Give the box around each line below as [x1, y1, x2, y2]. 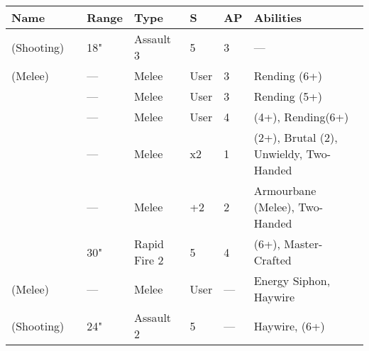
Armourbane [253, 182, 316, 199]
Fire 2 [133, 252, 164, 268]
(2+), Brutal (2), [253, 129, 338, 145]
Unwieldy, [253, 145, 303, 162]
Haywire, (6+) [253, 317, 325, 334]
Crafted [253, 252, 292, 268]
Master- [284, 235, 323, 252]
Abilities [253, 9, 302, 26]
